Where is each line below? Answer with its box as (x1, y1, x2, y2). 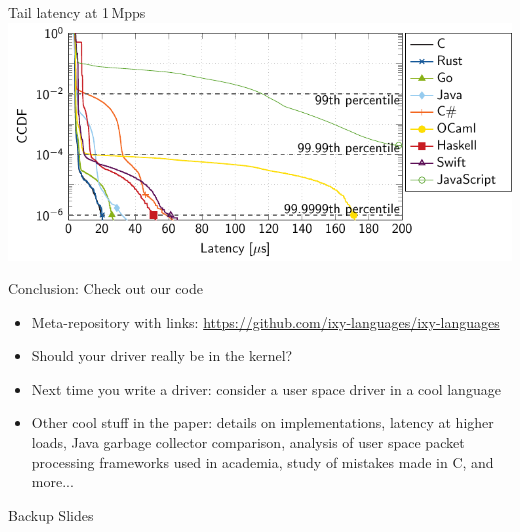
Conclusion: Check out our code (8, 278, 203, 299)
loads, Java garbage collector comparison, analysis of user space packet (31, 432, 465, 453)
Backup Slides (8, 504, 94, 525)
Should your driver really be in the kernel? (31, 345, 293, 366)
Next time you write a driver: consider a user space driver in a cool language (31, 378, 501, 399)
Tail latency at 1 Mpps (8, 2, 146, 22)
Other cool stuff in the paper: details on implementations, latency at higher (31, 412, 494, 433)
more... (31, 471, 74, 492)
